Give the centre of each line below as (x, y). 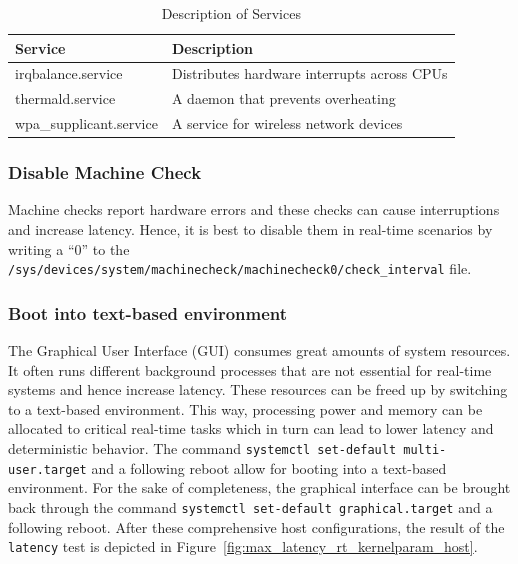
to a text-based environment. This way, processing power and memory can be (245, 408)
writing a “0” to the (69, 248)
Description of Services (231, 13)
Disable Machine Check (105, 172)
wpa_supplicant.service (86, 123)
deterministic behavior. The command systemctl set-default (202, 448)
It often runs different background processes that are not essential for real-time (250, 369)
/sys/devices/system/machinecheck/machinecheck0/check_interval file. (240, 268)
